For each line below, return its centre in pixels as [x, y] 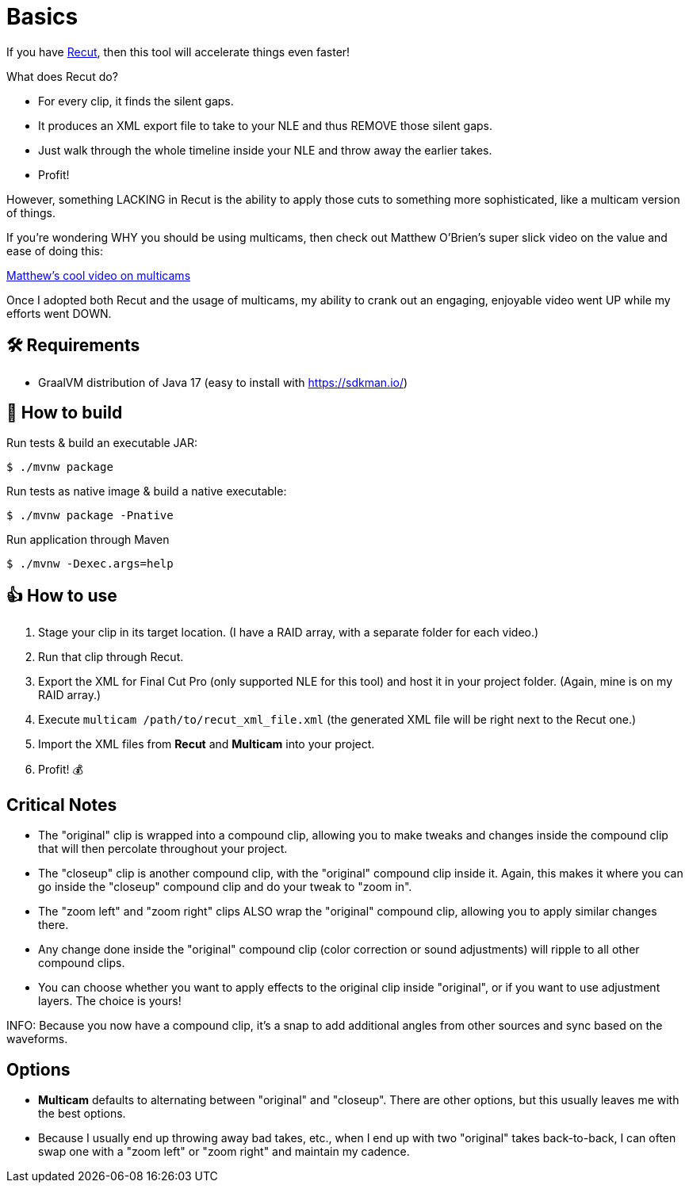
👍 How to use [62, 595]
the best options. [82, 1113]
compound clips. [82, 963]
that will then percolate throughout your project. [163, 849]
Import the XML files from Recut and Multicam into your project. [207, 744]
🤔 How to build [65, 413]
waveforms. [37, 1039]
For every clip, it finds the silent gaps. [136, 101]
